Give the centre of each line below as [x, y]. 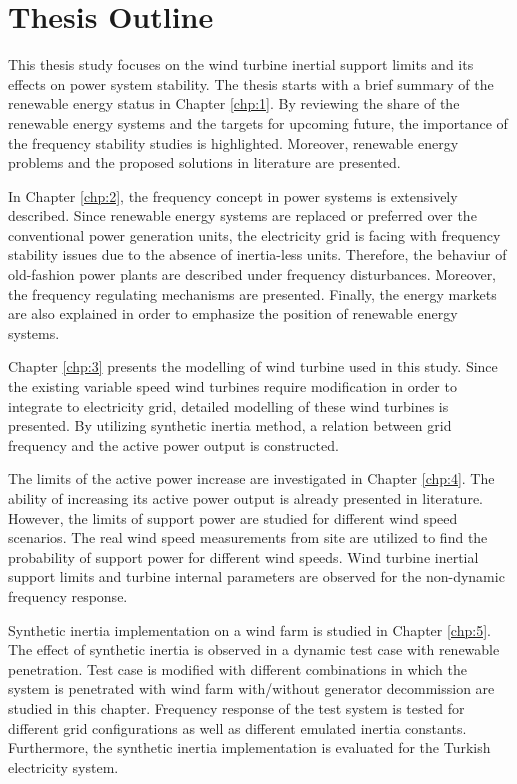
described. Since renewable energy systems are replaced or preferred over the [242, 215]
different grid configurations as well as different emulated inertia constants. [237, 727]
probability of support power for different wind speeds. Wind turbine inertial [243, 556]
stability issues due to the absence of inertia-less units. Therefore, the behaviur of [257, 254]
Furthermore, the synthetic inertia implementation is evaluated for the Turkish [249, 747]
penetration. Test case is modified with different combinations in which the [237, 668]
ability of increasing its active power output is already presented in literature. [246, 498]
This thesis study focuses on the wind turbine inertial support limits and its [241, 64]
